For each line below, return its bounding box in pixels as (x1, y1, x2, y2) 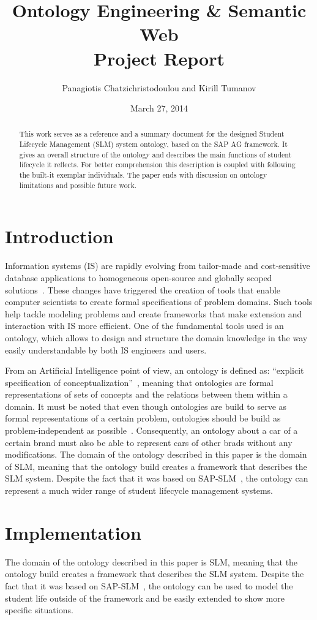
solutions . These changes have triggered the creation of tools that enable (5, 283, 281, 296)
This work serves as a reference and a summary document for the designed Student (19, 129, 285, 139)
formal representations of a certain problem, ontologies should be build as (5, 412, 281, 425)
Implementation (5, 520, 141, 545)
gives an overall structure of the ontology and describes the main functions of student (19, 149, 292, 159)
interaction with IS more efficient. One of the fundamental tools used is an (5, 319, 284, 332)
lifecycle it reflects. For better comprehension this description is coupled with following (19, 159, 296, 170)
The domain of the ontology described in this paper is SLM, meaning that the (5, 555, 298, 568)
